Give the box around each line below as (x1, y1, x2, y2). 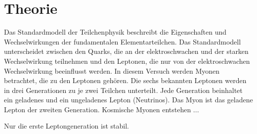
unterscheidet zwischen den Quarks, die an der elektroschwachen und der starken (4, 46, 249, 56)
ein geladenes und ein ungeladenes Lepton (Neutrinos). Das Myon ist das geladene (4, 94, 253, 105)
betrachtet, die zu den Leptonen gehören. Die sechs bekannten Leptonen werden (4, 75, 247, 86)
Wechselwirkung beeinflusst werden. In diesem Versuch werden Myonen (4, 65, 220, 76)
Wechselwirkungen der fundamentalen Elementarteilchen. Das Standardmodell (4, 36, 241, 46)
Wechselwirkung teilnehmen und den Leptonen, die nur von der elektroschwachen (4, 55, 250, 66)
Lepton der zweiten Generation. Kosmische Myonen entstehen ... (4, 104, 199, 114)
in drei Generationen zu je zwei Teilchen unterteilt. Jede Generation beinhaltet (4, 85, 243, 95)
